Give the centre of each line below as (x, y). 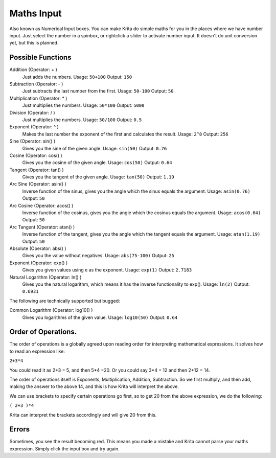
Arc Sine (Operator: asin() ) (38, 184)
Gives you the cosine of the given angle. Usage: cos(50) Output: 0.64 (97, 163)
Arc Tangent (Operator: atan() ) (42, 227)
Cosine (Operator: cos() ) (36, 155)
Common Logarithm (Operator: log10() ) (51, 310)
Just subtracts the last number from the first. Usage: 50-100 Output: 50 (98, 91)
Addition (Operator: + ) (33, 70)
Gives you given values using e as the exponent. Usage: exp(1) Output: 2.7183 (107, 270)
